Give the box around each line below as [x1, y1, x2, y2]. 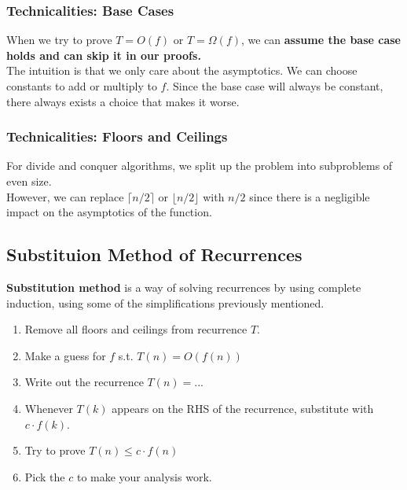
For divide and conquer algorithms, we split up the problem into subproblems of [6, 157, 393, 174]
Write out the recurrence [24, 374, 144, 390]
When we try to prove [6, 31, 112, 48]
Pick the [24, 468, 65, 484]
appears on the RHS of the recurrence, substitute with [112, 400, 374, 416]
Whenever [24, 400, 73, 416]
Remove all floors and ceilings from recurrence [24, 321, 247, 337]
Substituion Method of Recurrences [6, 242, 302, 267]
